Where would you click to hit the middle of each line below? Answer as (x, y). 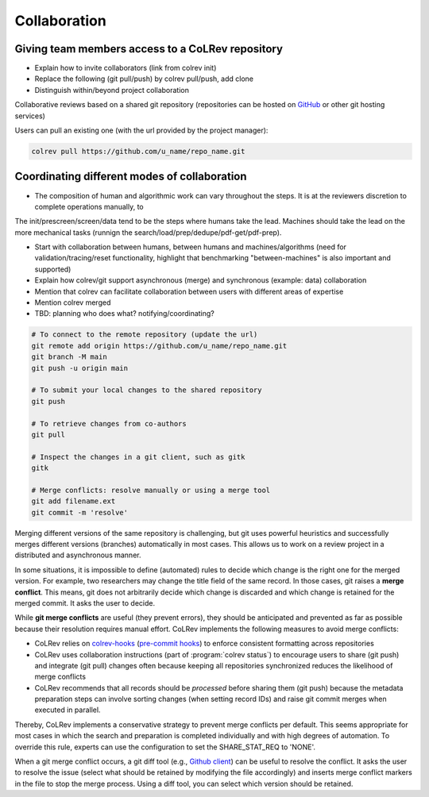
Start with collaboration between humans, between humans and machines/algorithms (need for (191, 247)
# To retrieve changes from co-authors (109, 424)
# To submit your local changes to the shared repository (147, 390)
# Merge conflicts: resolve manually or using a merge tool (151, 490)
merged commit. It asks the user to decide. (85, 603)
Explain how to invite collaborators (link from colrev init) (126, 68)
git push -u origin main (80, 368)
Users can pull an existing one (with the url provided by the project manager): (141, 130)
